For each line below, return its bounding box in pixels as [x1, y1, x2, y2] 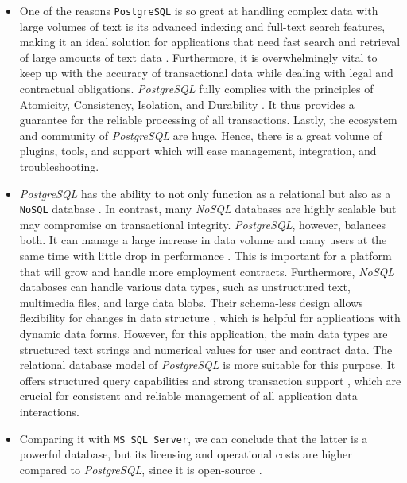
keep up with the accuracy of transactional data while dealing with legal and [19, 64, 393, 81]
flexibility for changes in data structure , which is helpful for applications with [19, 310, 401, 326]
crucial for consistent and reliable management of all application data [19, 388, 358, 404]
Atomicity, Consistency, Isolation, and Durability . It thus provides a [19, 95, 355, 112]
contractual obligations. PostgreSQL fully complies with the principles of [19, 80, 374, 97]
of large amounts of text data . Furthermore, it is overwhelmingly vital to [19, 49, 378, 65]
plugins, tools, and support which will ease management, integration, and [19, 142, 377, 159]
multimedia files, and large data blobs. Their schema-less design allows [19, 294, 363, 310]
